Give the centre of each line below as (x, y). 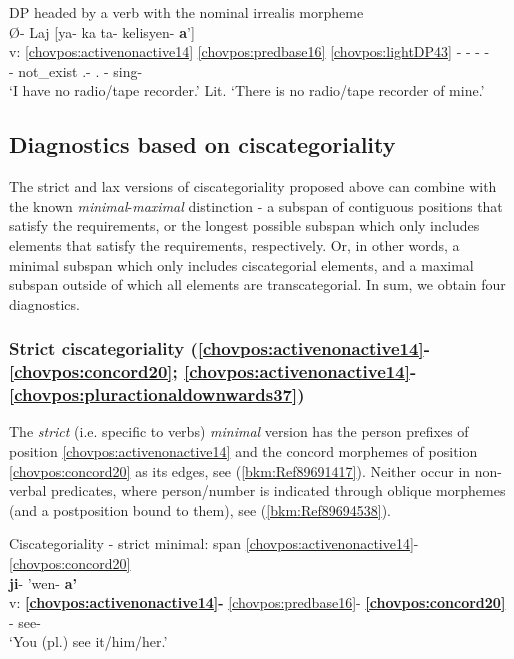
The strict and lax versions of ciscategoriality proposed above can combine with (253, 186)
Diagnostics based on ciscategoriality (202, 144)
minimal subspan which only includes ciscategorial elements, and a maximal (241, 264)
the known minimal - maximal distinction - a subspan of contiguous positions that (256, 205)
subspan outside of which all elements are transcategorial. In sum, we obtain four (257, 284)
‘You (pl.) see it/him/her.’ (88, 641)
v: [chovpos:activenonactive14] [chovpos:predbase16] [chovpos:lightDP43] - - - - (249, 51)
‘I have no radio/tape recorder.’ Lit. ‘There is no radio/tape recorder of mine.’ (247, 90)
